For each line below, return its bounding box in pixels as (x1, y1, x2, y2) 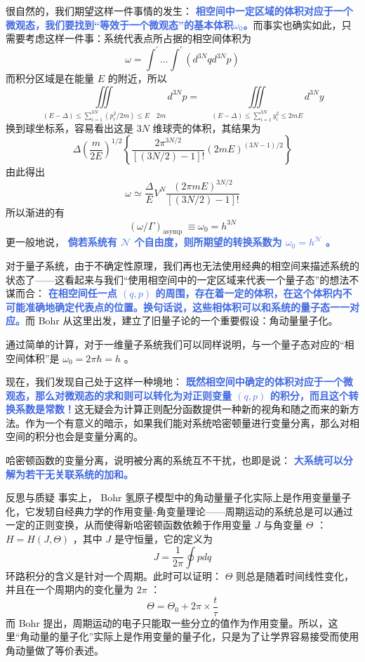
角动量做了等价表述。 (6, 643, 104, 658)
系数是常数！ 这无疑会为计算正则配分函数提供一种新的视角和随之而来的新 (15, 402, 350, 416)
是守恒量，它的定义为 (114, 531, 213, 546)
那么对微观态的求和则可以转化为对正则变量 (34, 388, 232, 402)
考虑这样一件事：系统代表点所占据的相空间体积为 (25, 31, 251, 46)
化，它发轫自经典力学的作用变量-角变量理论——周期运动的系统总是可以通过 (6, 503, 353, 518)
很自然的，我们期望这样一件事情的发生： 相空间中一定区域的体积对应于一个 (6, 4, 353, 18)
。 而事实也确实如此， (243, 17, 342, 32)
